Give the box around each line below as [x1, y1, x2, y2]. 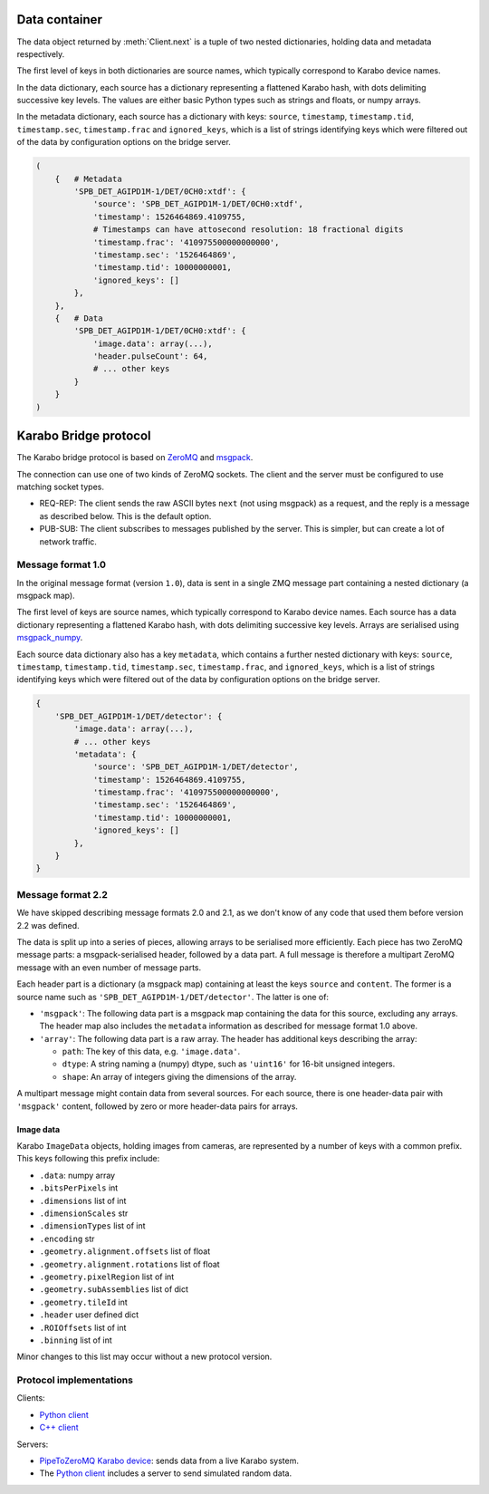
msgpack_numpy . [16, 632, 83, 643]
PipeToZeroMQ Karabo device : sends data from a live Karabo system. [39, 1455, 299, 1466]
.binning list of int [39, 1335, 112, 1345]
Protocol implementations [16, 1374, 133, 1386]
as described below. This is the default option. [39, 510, 212, 521]
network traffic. [39, 535, 97, 547]
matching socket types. [16, 481, 104, 492]
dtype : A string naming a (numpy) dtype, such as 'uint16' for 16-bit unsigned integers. [62, 1058, 396, 1069]
